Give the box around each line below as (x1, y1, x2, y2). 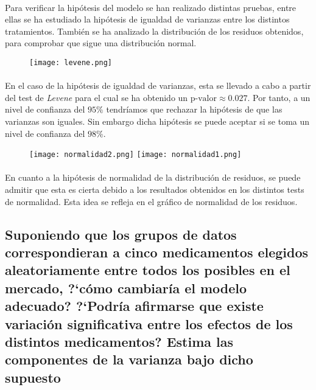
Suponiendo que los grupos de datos (5, 225, 237, 243)
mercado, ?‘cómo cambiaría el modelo (5, 278, 247, 297)
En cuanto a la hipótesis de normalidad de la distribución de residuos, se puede (5, 171, 301, 184)
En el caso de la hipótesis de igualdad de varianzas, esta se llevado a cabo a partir (5, 79, 311, 92)
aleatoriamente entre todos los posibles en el (5, 260, 290, 279)
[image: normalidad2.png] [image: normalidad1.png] (29, 150, 242, 159)
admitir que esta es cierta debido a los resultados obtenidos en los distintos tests (5, 183, 304, 196)
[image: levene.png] (29, 58, 113, 67)
